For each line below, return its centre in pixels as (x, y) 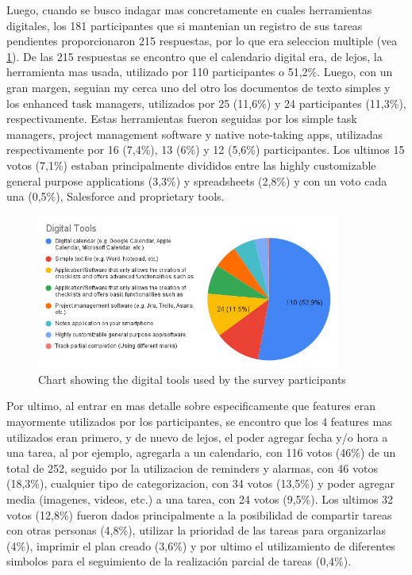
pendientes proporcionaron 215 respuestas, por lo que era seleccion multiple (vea (202, 41)
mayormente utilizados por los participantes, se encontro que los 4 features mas (199, 422)
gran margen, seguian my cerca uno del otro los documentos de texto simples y (198, 87)
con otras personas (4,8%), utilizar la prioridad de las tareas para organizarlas (196, 530)
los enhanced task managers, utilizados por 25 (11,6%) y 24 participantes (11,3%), (206, 103)
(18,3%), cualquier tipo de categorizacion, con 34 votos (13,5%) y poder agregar (201, 483)
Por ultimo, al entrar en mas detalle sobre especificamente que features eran (191, 406)
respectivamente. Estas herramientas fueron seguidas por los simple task (182, 119)
